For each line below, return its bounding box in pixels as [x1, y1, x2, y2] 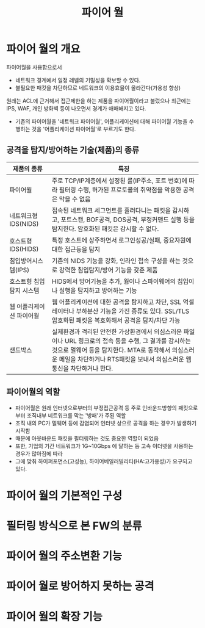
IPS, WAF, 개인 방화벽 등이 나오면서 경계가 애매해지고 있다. [6, 104, 146, 112]
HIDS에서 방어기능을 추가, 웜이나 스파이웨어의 [51, 277, 176, 286]
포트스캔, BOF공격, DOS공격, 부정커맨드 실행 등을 [60, 215, 195, 223]
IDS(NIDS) [9, 219, 39, 228]
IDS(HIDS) [9, 245, 39, 253]
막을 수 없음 [59, 195, 91, 203]
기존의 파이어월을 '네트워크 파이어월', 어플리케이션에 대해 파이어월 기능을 [15, 117, 188, 125]
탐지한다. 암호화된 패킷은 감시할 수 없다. [51, 224, 159, 233]
